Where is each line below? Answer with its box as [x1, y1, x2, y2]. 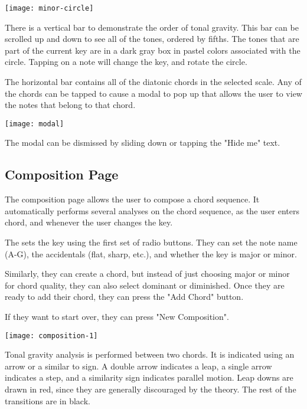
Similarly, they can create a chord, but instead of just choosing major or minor [5, 267, 290, 280]
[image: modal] [5, 119, 64, 128]
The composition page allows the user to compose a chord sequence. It [5, 193, 260, 205]
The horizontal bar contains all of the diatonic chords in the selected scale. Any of [5, 76, 302, 88]
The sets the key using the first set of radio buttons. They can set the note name [5, 236, 298, 248]
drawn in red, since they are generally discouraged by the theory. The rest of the [5, 383, 296, 395]
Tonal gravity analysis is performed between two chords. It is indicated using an [5, 348, 295, 361]
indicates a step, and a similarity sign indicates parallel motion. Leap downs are [5, 371, 293, 384]
